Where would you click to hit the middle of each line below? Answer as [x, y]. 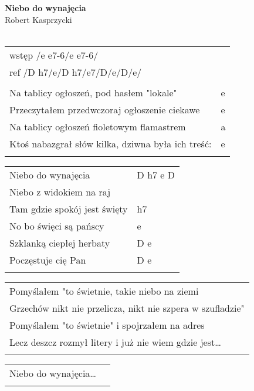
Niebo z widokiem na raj [60, 191]
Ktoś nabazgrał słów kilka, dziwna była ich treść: [111, 143]
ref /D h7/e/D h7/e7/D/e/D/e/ [76, 72]
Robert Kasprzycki [38, 19]
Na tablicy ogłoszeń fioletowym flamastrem [98, 126]
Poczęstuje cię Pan [48, 259]
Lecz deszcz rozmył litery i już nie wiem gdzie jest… [115, 342]
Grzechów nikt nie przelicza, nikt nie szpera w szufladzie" [127, 308]
